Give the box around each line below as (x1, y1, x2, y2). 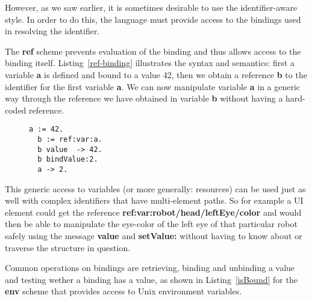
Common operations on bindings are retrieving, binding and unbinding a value (5, 261, 295, 274)
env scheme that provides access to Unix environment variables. (5, 285, 242, 297)
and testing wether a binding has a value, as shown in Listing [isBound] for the (5, 273, 298, 285)
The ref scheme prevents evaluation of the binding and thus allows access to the (5, 44, 301, 57)
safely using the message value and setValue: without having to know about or (5, 230, 302, 242)
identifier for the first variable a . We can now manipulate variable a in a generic (5, 80, 301, 93)
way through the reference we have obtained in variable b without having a (5, 92, 283, 105)
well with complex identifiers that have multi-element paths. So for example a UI (5, 194, 304, 207)
